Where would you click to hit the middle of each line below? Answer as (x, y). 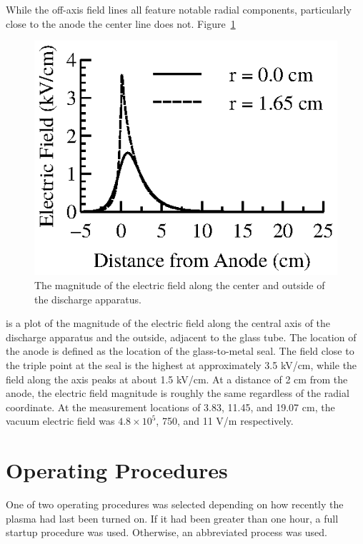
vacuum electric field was (60, 421)
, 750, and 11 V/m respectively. (225, 421)
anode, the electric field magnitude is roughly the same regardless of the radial (178, 393)
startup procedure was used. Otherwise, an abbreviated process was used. (167, 532)
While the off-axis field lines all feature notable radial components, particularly (179, 9)
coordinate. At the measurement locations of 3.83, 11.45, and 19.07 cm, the (170, 407)
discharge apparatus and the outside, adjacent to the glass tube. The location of (181, 337)
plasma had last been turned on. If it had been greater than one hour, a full (172, 518)
